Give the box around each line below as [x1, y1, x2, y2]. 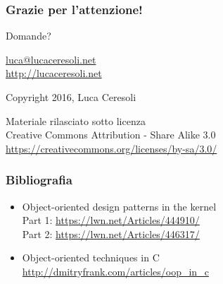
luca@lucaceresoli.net [6, 52, 96, 66]
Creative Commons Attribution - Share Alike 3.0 [6, 127, 216, 142]
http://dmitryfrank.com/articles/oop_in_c [22, 264, 209, 278]
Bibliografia [6, 171, 72, 189]
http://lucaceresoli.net [6, 66, 102, 81]
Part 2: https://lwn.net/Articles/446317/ [22, 226, 200, 241]
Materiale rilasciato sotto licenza [6, 113, 146, 128]
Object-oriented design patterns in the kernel [22, 199, 217, 213]
